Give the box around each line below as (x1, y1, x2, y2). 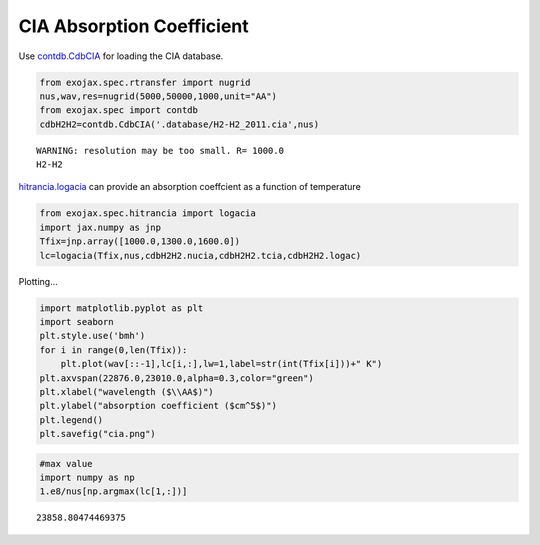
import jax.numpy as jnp (39, 221, 162, 233)
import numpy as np (39, 472, 135, 484)
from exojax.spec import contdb (39, 105, 199, 116)
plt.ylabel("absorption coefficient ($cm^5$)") (39, 400, 277, 412)
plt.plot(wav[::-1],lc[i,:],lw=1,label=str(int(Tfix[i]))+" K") (60, 358, 383, 370)
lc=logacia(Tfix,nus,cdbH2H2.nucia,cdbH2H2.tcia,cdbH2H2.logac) (39, 250, 362, 261)
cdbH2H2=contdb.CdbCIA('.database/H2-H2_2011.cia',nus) (39, 118, 320, 130)
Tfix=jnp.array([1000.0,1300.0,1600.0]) (39, 236, 240, 247)
